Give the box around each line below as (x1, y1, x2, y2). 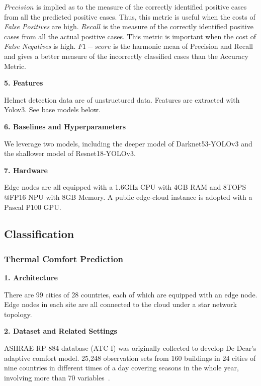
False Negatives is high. (4, 41, 76, 51)
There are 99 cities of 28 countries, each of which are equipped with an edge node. (4, 289, 257, 299)
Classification (4, 226, 74, 242)
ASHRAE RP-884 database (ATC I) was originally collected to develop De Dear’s (4, 343, 256, 353)
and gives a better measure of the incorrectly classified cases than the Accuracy (4, 50, 248, 61)
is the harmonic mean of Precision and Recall (113, 41, 253, 51)
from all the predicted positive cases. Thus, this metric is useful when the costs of (4, 11, 255, 22)
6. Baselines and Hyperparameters (4, 121, 126, 131)
